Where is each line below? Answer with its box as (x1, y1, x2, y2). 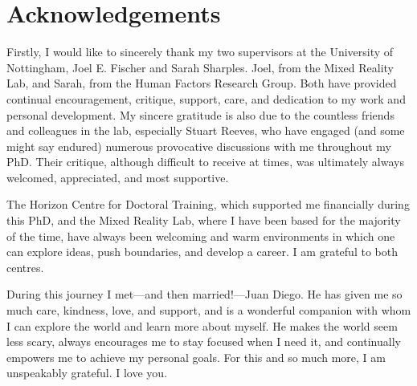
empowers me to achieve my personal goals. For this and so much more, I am (6, 348, 386, 365)
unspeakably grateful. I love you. (6, 364, 168, 381)
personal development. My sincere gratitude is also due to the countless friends (6, 106, 395, 123)
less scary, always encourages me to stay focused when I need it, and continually (6, 333, 401, 350)
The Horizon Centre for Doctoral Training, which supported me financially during (6, 196, 410, 213)
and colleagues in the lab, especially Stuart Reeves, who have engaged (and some (6, 122, 405, 139)
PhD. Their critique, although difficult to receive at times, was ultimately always (6, 153, 404, 170)
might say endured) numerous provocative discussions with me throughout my (6, 137, 391, 154)
